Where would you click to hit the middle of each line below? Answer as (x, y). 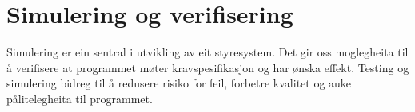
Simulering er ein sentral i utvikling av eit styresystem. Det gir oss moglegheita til (207, 52)
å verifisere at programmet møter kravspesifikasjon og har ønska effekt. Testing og (208, 67)
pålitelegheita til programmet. (80, 98)
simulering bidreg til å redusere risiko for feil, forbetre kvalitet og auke (179, 83)
